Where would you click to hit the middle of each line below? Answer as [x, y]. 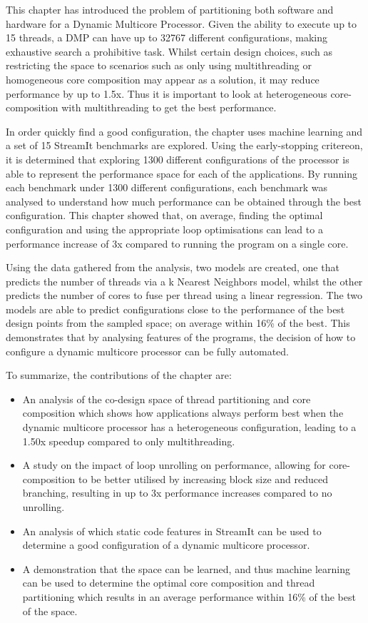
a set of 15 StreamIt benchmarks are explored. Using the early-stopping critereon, [184, 145]
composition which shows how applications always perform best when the [183, 413]
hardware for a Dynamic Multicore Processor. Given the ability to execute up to [182, 23]
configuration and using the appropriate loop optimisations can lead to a [164, 229]
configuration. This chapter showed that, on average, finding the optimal [164, 215]
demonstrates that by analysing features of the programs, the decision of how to [181, 337]
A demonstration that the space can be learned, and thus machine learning [186, 568]
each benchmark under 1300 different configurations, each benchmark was [167, 187]
